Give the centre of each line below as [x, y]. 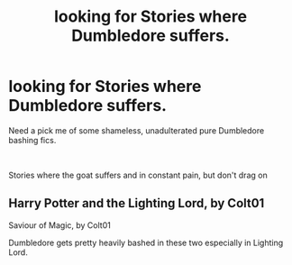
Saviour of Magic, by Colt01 [60, 225]
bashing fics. [32, 140]
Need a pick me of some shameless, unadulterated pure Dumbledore [137, 130]
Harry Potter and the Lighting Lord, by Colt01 [137, 203]
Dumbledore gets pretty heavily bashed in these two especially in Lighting [146, 242]
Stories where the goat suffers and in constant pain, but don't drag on [138, 175]
